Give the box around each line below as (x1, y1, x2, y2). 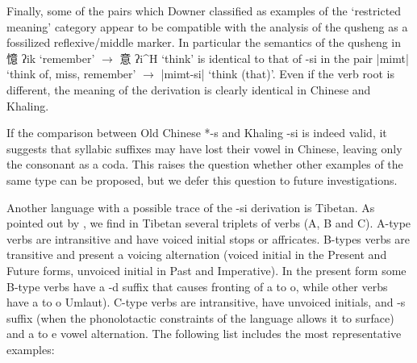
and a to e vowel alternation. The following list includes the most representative (6, 325, 402, 342)
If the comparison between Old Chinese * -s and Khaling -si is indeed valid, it (6, 124, 387, 141)
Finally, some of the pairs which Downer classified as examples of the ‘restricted (6, 2, 402, 19)
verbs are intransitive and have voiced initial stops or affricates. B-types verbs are (6, 230, 410, 247)
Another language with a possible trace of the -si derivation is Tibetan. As (6, 198, 375, 215)
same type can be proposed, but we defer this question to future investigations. (6, 171, 398, 188)
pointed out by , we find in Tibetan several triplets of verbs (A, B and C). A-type (6, 215, 411, 232)
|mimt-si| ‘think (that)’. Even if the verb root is (161, 65, 394, 82)
